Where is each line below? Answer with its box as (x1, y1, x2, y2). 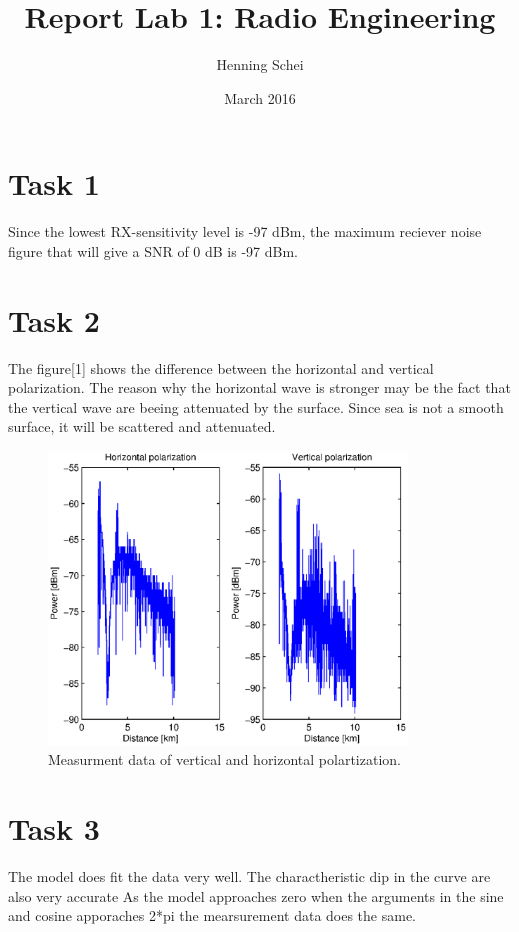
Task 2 (8, 299, 100, 340)
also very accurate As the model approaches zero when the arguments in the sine (8, 885, 504, 906)
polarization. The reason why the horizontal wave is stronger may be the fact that (8, 377, 511, 398)
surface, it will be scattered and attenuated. (8, 416, 276, 437)
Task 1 (8, 163, 100, 204)
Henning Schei (216, 54, 304, 75)
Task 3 (8, 808, 100, 849)
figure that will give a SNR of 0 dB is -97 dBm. (8, 240, 299, 261)
